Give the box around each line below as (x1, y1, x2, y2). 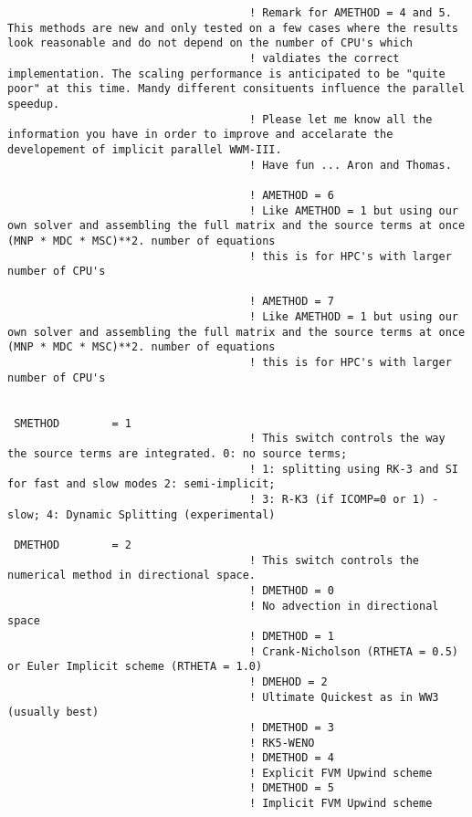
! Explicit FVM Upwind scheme (248, 766, 433, 780)
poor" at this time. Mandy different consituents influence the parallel (7, 82, 466, 96)
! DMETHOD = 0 (248, 583, 334, 597)
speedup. (7, 97, 60, 110)
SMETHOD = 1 (14, 416, 132, 430)
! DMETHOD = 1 (248, 629, 334, 643)
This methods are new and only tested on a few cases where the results (7, 21, 458, 35)
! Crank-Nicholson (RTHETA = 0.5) (248, 644, 458, 658)
